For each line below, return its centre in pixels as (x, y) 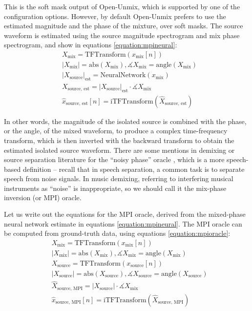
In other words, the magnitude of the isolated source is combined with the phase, (125, 121)
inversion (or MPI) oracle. (43, 197)
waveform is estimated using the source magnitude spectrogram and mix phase (122, 35)
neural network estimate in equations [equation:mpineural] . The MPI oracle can (123, 223)
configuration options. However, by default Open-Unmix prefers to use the (115, 16)
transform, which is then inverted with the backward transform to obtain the (119, 140)
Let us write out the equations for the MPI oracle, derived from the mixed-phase (125, 214)
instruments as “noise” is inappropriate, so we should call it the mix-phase (115, 188)
